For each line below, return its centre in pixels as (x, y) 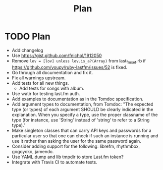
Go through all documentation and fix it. (52, 72)
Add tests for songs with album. (52, 88)
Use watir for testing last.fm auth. (46, 93)
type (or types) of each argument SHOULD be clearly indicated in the (82, 109)
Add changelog (27, 50)
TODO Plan (27, 36)
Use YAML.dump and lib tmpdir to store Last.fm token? (68, 157)
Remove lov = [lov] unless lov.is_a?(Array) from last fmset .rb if (79, 61)
